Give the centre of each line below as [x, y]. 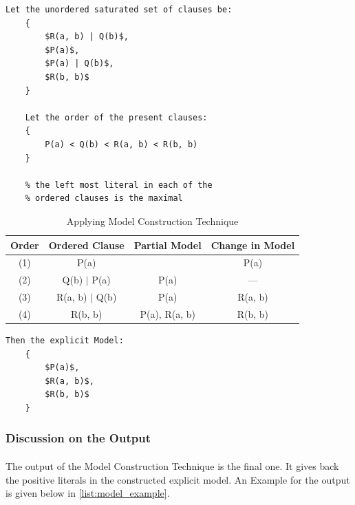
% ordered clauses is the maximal [104, 198]
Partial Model [168, 245]
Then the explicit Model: [65, 340]
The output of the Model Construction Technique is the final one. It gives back [172, 465]
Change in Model [253, 245]
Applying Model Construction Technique [152, 221]
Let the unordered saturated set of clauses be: [119, 10]
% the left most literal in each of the [119, 185]
